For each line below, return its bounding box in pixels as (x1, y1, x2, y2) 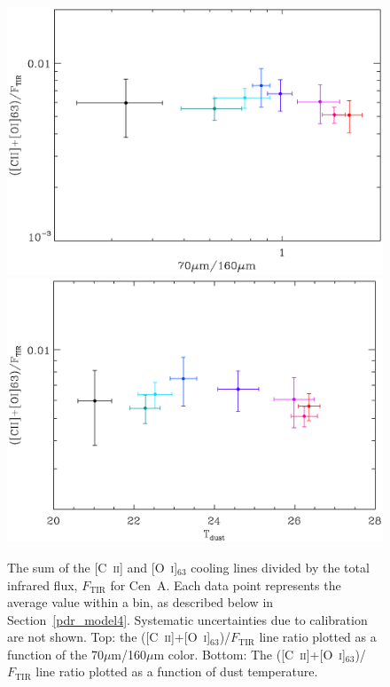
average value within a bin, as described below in (7, 593, 274, 612)
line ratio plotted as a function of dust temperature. (35, 662, 318, 681)
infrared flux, (7, 575, 78, 594)
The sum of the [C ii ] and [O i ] (7, 557, 178, 576)
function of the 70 (7, 644, 104, 663)
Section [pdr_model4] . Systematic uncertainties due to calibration (7, 610, 368, 628)
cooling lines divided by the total (191, 557, 370, 576)
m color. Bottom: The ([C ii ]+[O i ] (153, 644, 346, 663)
